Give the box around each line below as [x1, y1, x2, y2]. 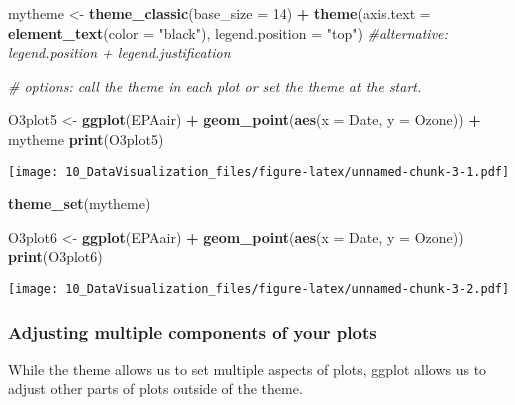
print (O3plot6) [8, 246, 103, 267]
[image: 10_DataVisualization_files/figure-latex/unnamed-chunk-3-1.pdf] [8, 164, 510, 179]
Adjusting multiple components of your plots [8, 319, 377, 344]
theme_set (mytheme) [8, 193, 151, 214]
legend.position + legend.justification [8, 42, 231, 63]
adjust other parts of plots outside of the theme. [8, 378, 303, 399]
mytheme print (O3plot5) [8, 128, 164, 149]
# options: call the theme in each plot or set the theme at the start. [8, 75, 422, 96]
